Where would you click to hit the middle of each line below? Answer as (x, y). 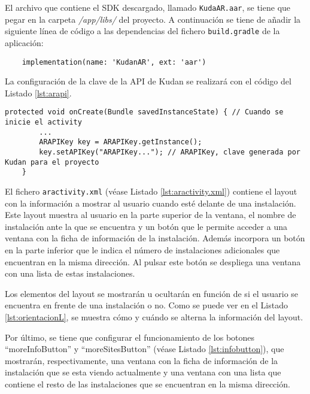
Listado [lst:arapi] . (38, 93)
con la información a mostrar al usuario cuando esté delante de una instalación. (151, 203)
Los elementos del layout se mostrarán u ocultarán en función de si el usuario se (152, 293)
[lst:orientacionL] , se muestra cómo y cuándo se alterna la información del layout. (154, 316)
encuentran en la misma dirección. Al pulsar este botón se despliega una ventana (153, 261)
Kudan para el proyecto (52, 162)
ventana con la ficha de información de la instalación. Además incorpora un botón (155, 238)
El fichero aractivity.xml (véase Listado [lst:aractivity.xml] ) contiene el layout (151, 191)
